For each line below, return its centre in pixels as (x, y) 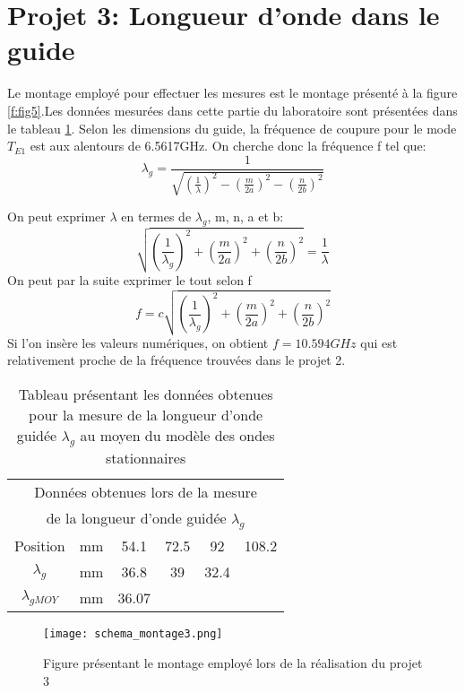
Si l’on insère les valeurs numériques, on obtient (138, 342)
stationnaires (146, 458)
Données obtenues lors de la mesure (146, 492)
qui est (379, 342)
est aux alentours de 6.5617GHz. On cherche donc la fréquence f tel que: (228, 146)
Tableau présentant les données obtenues (146, 394)
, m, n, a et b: (245, 217)
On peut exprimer (56, 217)
